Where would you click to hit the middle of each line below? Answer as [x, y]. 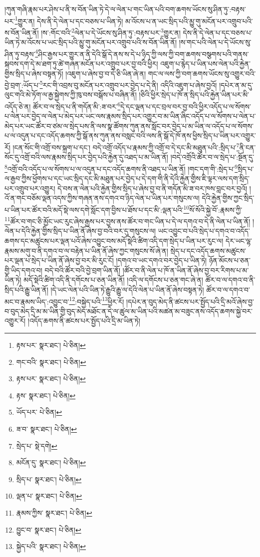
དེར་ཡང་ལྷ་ [239, 240]
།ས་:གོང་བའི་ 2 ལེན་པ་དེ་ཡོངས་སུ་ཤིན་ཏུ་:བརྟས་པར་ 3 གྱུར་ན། [111, 31]
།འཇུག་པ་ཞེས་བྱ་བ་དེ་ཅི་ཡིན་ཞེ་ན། [106, 73]
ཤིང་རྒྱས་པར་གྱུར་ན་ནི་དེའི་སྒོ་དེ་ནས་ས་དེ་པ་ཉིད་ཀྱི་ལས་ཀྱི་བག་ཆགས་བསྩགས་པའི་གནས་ [143, 54]
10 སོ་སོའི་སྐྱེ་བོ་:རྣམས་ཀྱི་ [213, 209]
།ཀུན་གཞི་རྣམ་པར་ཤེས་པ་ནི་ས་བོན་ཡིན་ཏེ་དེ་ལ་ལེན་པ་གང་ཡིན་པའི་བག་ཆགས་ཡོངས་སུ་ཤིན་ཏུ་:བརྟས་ [125, 9]
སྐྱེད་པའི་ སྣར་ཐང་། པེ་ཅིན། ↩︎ [51, 546]
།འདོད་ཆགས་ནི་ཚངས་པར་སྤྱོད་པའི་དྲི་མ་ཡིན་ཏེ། [84, 321]
